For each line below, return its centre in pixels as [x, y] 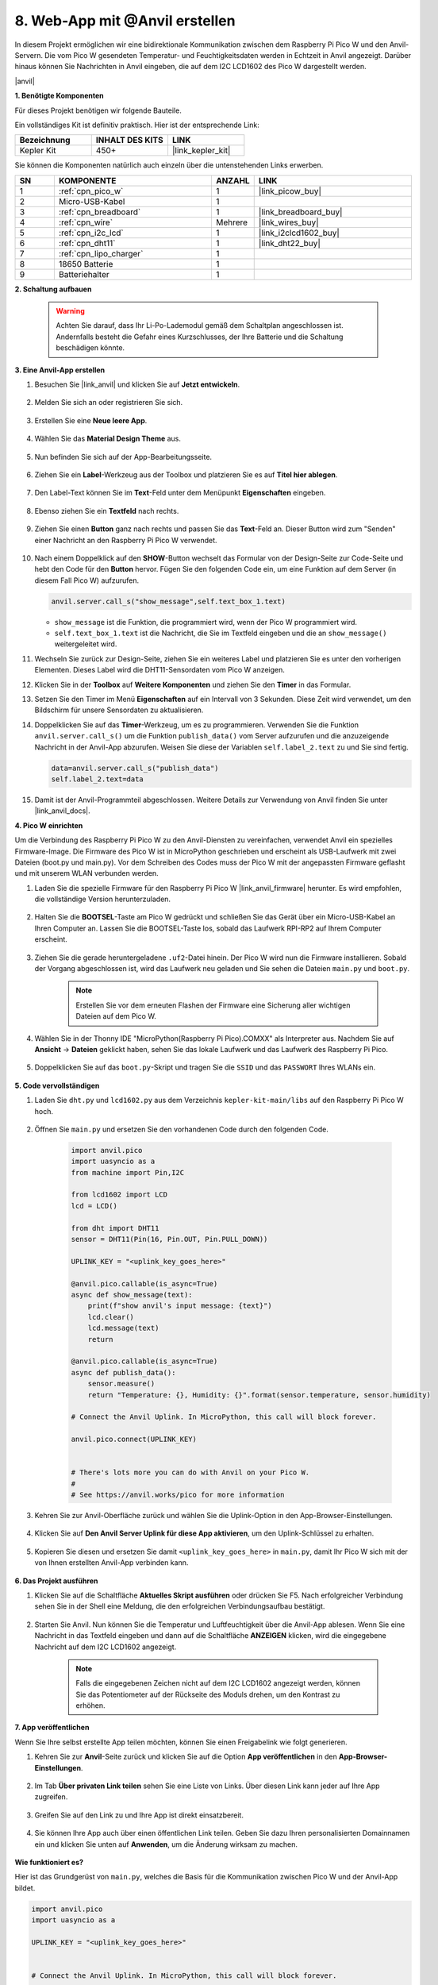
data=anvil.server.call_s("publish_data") [135, 768]
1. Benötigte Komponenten [60, 96]
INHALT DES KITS [129, 141]
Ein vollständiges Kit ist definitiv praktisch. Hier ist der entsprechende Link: [137, 125]
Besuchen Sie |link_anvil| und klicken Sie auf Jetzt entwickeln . [137, 384]
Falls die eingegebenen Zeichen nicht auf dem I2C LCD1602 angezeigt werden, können [218, 1683]
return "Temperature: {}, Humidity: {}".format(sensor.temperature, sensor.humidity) [259, 1395]
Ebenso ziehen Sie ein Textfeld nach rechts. [107, 511]
